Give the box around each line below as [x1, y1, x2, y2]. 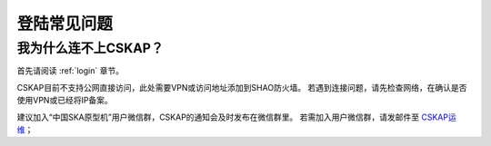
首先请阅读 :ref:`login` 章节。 [16, 65, 125, 76]
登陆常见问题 [16, 14, 114, 34]
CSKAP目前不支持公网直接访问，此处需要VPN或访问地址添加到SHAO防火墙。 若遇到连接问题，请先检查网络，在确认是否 [16, 82, 467, 92]
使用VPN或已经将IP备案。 [16, 95, 113, 106]
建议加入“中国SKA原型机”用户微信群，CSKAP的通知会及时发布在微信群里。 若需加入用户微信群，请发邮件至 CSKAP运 [16, 112, 456, 122]
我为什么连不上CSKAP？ [16, 40, 164, 56]
